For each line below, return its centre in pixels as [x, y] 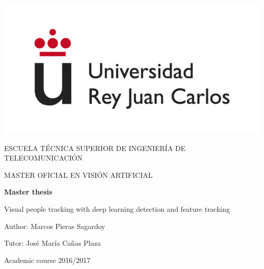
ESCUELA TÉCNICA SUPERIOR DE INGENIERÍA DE [95, 148]
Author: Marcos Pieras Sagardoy [55, 226]
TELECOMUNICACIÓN [43, 158]
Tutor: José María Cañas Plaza [53, 243]
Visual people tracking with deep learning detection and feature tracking [117, 208]
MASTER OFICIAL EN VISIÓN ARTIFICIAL [78, 175]
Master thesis [28, 192]
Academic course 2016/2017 [47, 260]
